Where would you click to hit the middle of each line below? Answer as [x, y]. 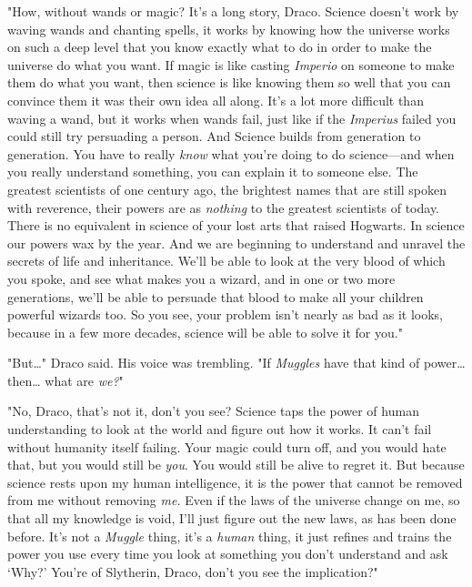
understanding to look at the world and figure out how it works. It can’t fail [220, 429]
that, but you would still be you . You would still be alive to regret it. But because [236, 465]
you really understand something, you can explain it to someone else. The [213, 172]
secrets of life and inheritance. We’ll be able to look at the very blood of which [226, 261]
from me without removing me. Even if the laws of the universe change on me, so [234, 500]
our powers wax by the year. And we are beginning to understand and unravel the [236, 243]
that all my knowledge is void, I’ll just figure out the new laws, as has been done [232, 518]
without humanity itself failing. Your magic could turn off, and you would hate [227, 446]
